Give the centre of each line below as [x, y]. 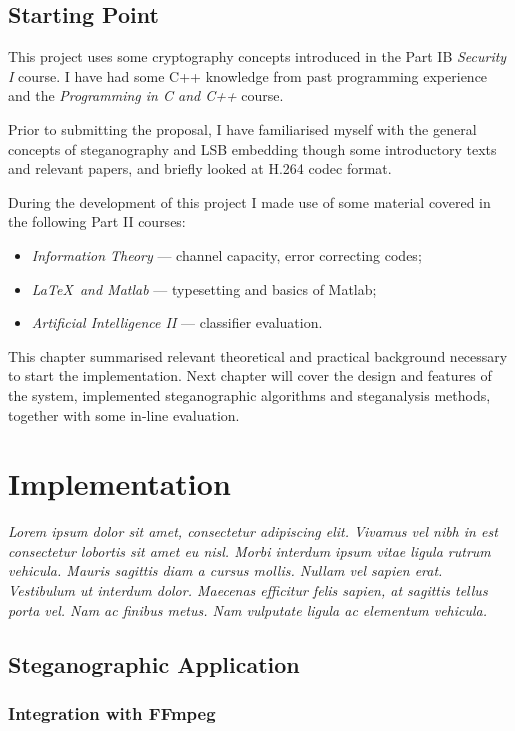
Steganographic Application [154, 663]
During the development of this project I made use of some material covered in [249, 201]
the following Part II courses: [97, 221]
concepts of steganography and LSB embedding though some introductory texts [252, 148]
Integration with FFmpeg [112, 712]
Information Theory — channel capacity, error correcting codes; [226, 254]
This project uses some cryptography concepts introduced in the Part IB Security [257, 56]
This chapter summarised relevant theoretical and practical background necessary [258, 355]
